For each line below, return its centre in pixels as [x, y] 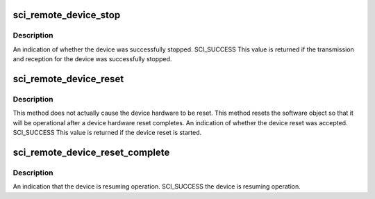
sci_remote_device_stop [67, 15]
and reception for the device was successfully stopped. [92, 59]
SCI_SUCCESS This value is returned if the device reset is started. [107, 133]
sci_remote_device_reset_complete [91, 152]
